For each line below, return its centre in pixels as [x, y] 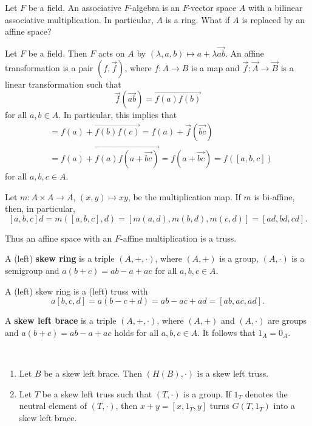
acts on [111, 53]
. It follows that [226, 332]
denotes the [266, 393]
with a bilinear [275, 7]
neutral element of [53, 406]
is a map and [215, 67]
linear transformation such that [63, 84]
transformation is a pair [49, 67]
